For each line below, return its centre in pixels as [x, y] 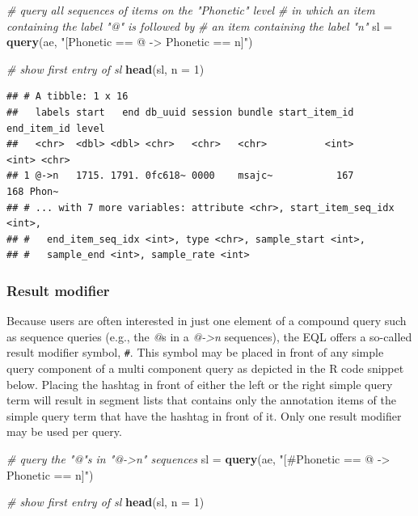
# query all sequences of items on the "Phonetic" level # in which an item [191, 10]
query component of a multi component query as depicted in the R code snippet [205, 368]
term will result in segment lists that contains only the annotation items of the [201, 400]
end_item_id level [56, 128]
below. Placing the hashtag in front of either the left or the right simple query [200, 384]
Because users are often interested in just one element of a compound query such [207, 321]
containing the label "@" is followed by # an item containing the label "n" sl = [200, 25]
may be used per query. [64, 431]
